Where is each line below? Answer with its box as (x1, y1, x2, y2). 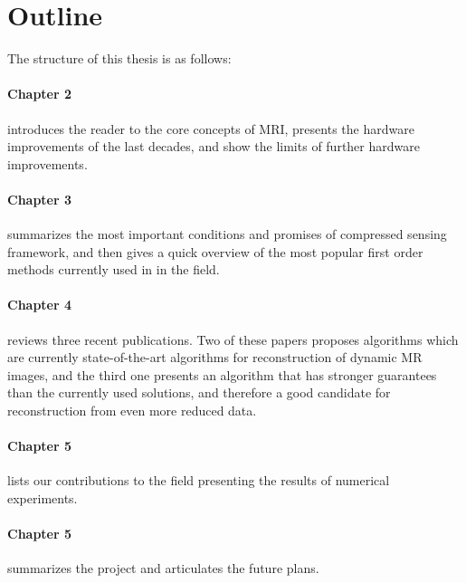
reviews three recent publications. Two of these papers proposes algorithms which (7, 330, 459, 349)
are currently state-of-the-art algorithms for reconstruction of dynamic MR (7, 348, 423, 367)
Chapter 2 (7, 84, 72, 103)
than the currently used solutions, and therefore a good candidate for (7, 383, 391, 402)
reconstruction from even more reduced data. (7, 401, 257, 420)
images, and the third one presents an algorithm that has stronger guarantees (7, 365, 437, 384)
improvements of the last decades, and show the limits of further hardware (7, 137, 420, 156)
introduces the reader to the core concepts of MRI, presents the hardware (7, 119, 414, 138)
